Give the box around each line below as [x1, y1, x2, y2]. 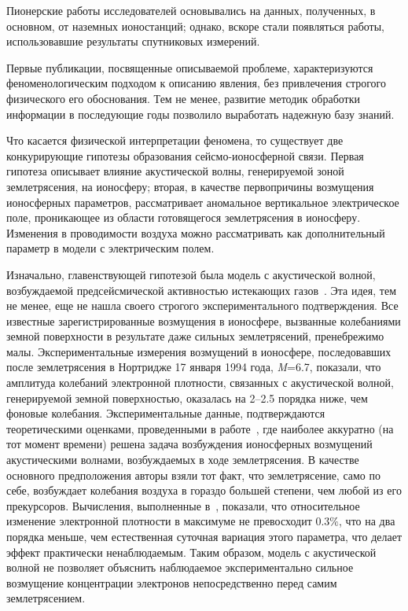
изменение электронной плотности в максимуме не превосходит [6, 513, 312, 529]
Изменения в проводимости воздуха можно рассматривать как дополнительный [6, 224, 385, 241]
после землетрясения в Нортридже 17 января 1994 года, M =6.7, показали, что [6, 359, 381, 375]
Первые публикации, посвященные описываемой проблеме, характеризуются [6, 59, 373, 75]
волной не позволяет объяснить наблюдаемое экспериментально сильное [6, 559, 354, 576]
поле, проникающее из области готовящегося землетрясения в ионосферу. [6, 209, 361, 226]
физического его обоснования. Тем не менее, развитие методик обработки [6, 90, 360, 106]
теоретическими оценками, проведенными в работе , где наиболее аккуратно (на [6, 420, 394, 436]
